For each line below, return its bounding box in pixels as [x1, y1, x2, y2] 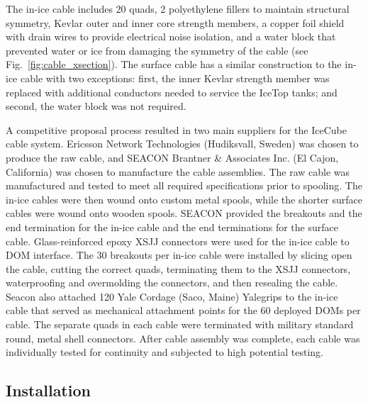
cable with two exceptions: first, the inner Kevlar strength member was [20, 70, 330, 85]
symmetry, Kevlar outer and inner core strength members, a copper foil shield [6, 15, 345, 30]
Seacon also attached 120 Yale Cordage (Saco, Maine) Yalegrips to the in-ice [6, 289, 338, 303]
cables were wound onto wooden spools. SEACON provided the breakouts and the [6, 206, 362, 220]
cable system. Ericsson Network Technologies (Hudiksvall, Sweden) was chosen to [6, 136, 359, 151]
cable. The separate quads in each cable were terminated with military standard [6, 317, 354, 332]
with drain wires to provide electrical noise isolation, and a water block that [6, 29, 336, 44]
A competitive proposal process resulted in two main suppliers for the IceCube [6, 122, 347, 137]
